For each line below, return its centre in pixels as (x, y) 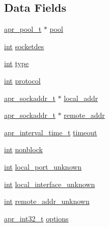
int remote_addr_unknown (47, 201)
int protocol (22, 80)
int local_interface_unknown (50, 184)
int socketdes (24, 46)
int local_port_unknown (43, 166)
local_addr (81, 98)
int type (17, 63)
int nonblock (23, 149)
